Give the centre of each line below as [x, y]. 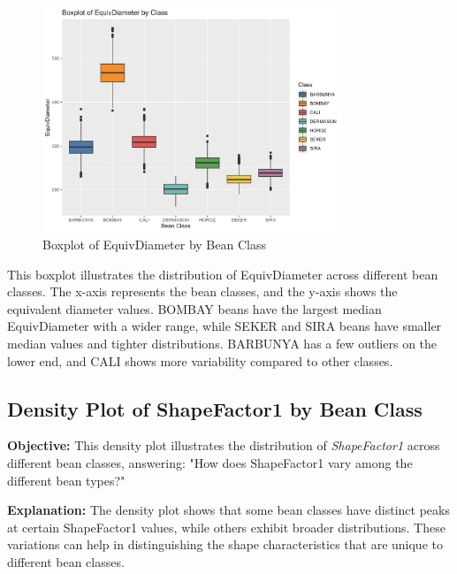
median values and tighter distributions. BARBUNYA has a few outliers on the [222, 343]
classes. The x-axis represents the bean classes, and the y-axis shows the [202, 291]
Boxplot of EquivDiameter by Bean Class [154, 244]
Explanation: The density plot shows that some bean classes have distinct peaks [228, 510]
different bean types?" [66, 480]
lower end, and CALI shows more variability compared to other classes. [200, 360]
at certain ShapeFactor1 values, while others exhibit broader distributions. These [226, 527]
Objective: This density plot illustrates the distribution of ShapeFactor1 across [224, 445]
